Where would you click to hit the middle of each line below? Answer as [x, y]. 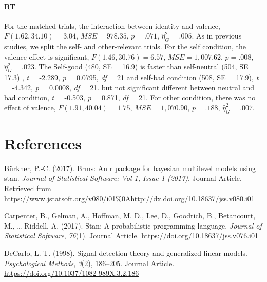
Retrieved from [28, 188]
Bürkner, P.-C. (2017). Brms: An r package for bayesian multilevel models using [130, 168]
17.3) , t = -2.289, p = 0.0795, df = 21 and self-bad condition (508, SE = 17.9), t [131, 77]
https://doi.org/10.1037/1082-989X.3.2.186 [72, 273]
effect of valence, [30, 107]
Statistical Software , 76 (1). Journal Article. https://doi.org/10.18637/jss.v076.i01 [131, 236]
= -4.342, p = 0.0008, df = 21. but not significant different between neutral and [129, 87]
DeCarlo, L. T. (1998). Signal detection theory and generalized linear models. [126, 253]
